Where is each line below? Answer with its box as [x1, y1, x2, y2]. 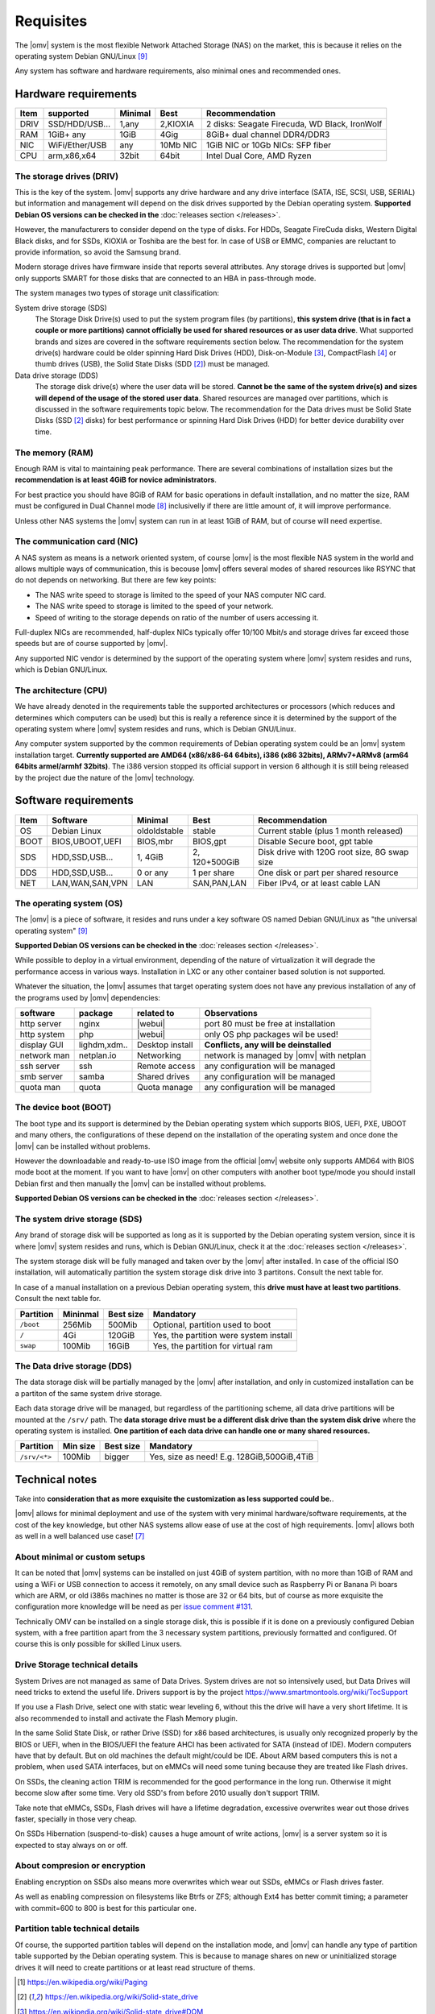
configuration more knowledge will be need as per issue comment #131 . [14, 1602, 253, 1611]
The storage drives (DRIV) [14, 170, 119, 181]
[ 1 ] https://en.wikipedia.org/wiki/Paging [17, 1977, 148, 1987]
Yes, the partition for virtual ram [152, 1340, 273, 1351]
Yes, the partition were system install [152, 1329, 293, 1341]
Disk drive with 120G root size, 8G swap [258, 846, 409, 857]
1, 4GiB [137, 851, 164, 862]
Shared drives [137, 1071, 190, 1083]
